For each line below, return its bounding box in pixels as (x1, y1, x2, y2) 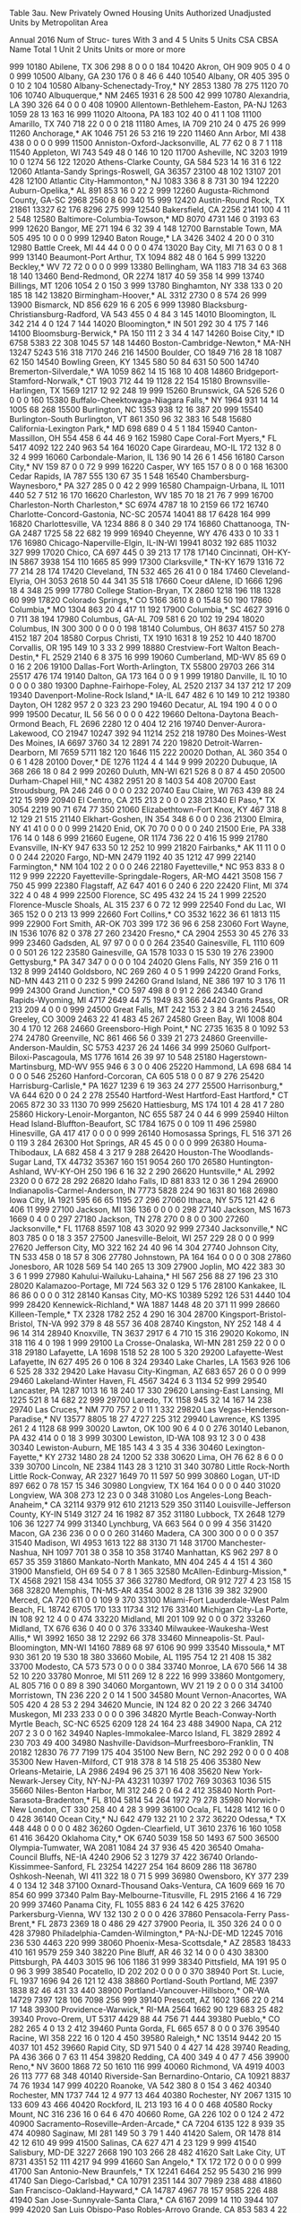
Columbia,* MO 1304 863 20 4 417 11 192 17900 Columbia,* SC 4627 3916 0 (9, 604, 290, 615)
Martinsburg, (9, 1061, 57, 1072)
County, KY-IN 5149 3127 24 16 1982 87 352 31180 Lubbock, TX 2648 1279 (9, 1509, 286, 1519)
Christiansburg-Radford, (9, 309, 99, 319)
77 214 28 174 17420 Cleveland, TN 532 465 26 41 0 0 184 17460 (9, 566, 248, 576)
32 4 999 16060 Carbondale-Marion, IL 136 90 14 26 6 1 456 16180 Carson (9, 452, 285, 462)
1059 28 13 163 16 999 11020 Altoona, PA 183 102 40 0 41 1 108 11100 (9, 109, 262, 119)
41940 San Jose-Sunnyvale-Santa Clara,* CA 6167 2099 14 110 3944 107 (9, 2195, 279, 2205)
